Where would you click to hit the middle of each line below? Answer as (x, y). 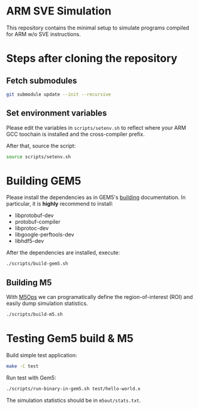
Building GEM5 (44, 181)
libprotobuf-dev (34, 215)
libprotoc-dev (32, 228)
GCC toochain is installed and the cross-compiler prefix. (76, 134)
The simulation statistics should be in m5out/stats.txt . (74, 400)
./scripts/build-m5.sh (34, 315)
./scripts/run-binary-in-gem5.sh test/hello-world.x (73, 389)
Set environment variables (57, 113)
